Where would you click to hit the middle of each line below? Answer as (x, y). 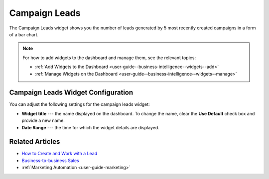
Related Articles (35, 142)
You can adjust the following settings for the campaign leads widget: (79, 104)
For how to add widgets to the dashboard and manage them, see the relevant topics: (109, 58)
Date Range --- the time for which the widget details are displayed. (90, 127)
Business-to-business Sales (50, 160)
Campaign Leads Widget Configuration (71, 93)
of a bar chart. (24, 34)
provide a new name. (43, 121)
